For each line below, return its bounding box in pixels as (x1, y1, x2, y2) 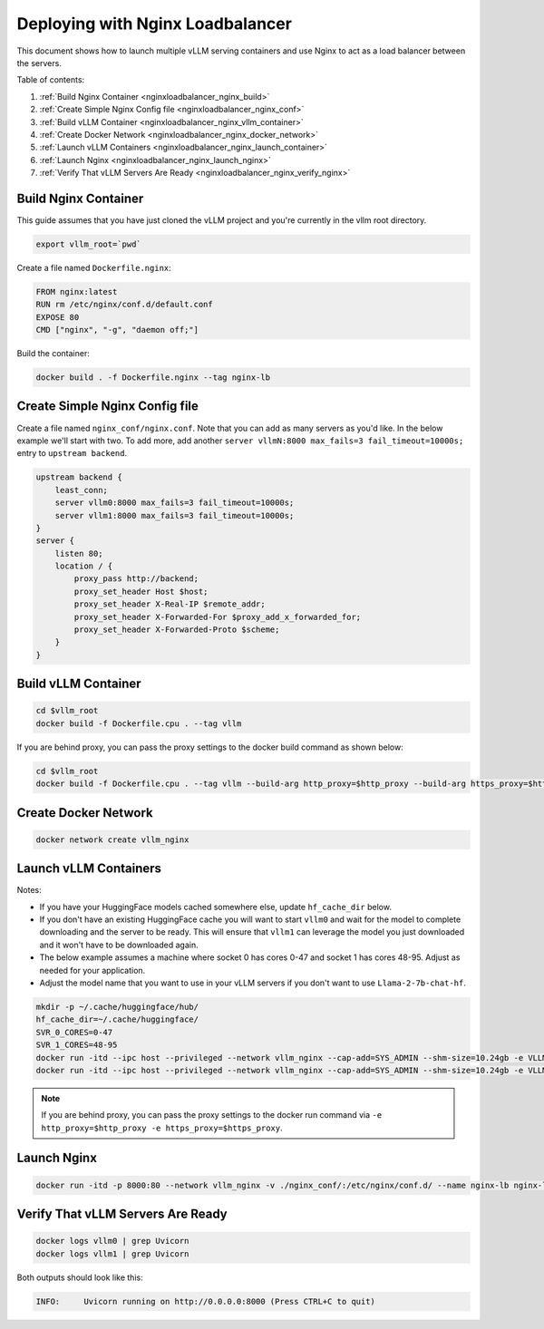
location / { (54, 561, 113, 571)
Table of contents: (16, 74, 85, 85)
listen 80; (54, 548, 103, 558)
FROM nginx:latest (35, 286, 118, 296)
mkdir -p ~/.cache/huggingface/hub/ (35, 1002, 199, 1012)
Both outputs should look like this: (16, 1272, 144, 1283)
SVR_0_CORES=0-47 (35, 1027, 113, 1037)
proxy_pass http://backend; (73, 574, 199, 584)
